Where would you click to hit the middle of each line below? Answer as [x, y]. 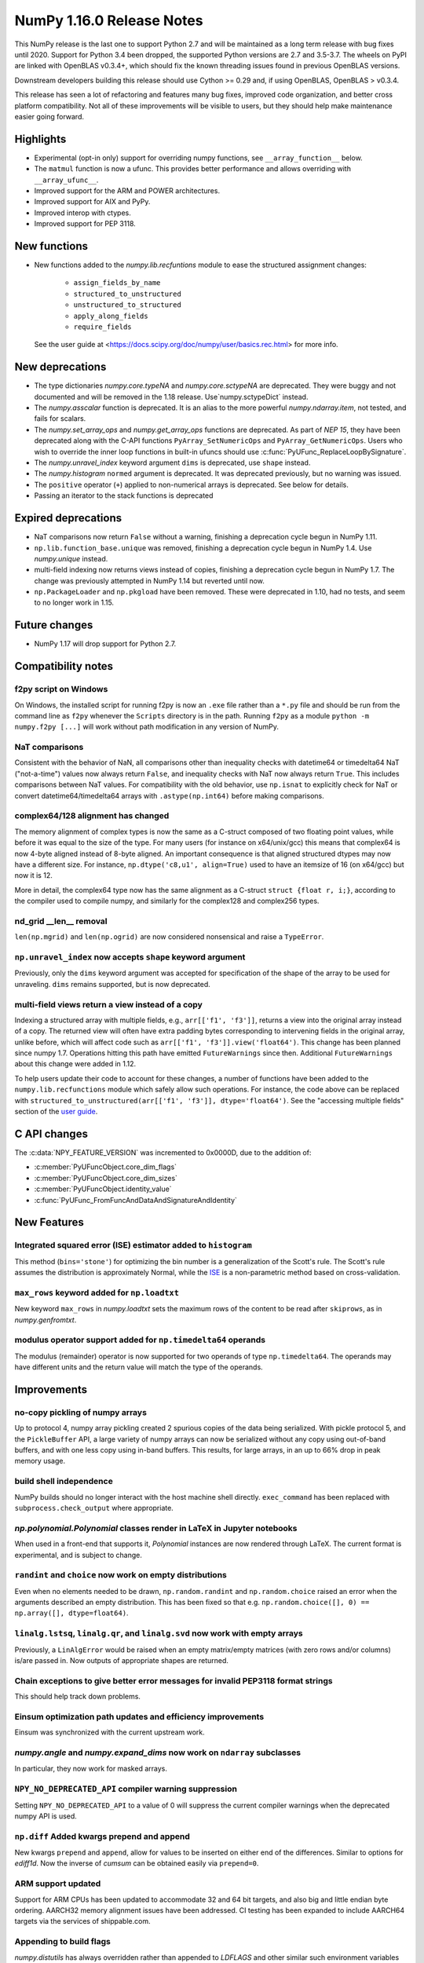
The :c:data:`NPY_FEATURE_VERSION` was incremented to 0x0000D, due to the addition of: [163, 1152]
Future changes [54, 625]
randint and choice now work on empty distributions [121, 1575]
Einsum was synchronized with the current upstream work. [110, 1732]
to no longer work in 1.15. [74, 603]
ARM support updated [58, 1884]
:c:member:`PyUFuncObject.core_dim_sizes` [106, 1178]
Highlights [40, 139]
